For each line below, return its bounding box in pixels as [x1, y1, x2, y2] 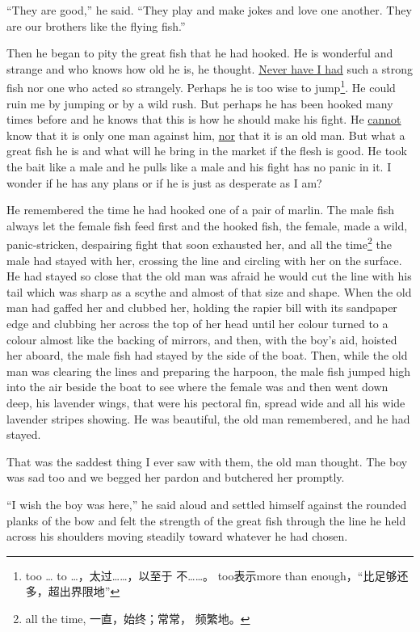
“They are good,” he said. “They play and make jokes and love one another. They [6, 2, 412, 18]
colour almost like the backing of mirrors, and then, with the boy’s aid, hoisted [6, 331, 397, 348]
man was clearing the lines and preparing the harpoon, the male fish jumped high [6, 362, 411, 379]
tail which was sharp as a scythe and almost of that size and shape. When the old [6, 283, 412, 300]
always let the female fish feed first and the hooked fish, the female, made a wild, [6, 217, 408, 234]
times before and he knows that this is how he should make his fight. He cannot [6, 111, 401, 128]
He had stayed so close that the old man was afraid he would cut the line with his [6, 268, 412, 284]
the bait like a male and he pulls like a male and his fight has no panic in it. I [6, 158, 392, 175]
